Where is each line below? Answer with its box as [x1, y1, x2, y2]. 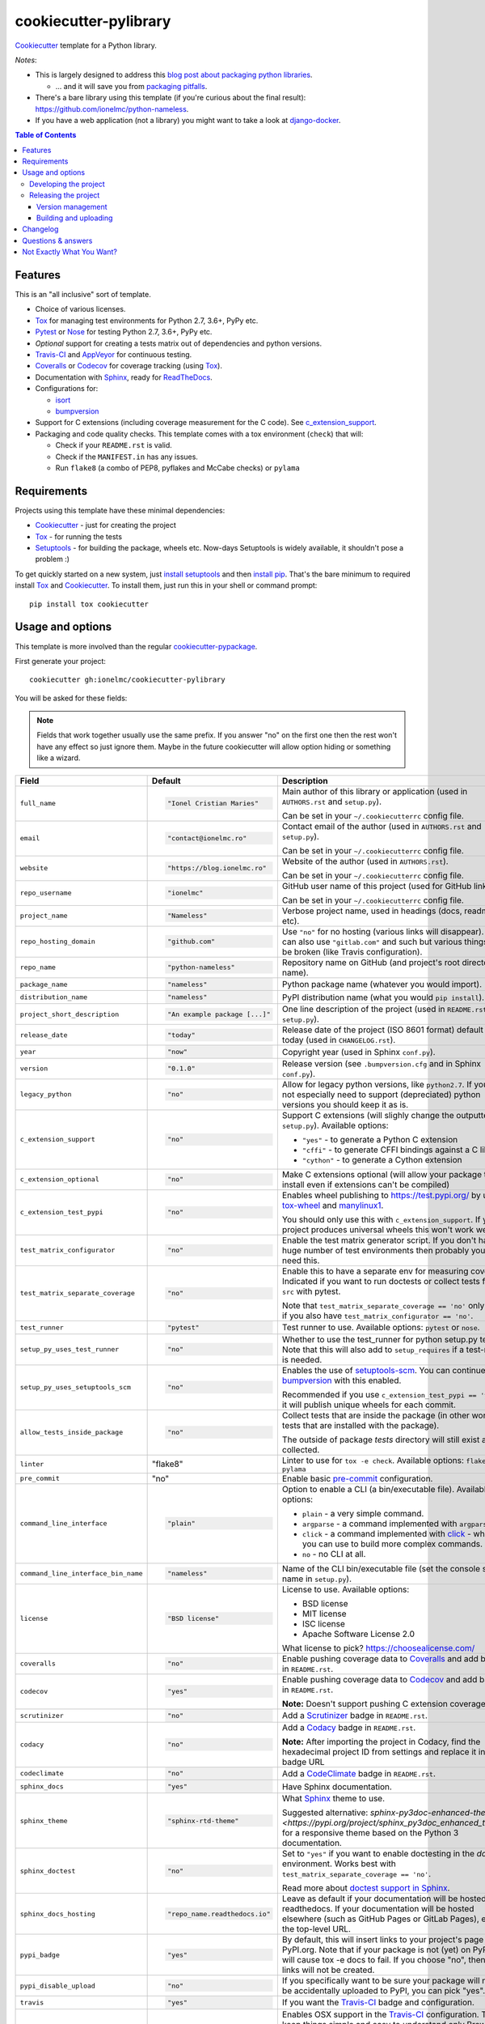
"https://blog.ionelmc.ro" [167, 864, 267, 873]
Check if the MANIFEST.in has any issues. [55, 452, 198, 461]
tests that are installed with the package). [281, 1419, 440, 1431]
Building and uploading [36, 213, 113, 223]
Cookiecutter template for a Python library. [15, 40, 158, 50]
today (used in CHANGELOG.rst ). [281, 1035, 396, 1046]
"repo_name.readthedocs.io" [167, 1909, 271, 1918]
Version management [36, 202, 108, 211]
